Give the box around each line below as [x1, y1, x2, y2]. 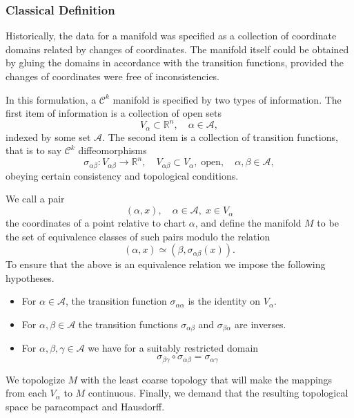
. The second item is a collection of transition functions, [102, 129, 338, 144]
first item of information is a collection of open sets [6, 106, 222, 120]
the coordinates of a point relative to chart [6, 216, 186, 230]
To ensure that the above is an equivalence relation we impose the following [6, 257, 326, 272]
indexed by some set [6, 129, 91, 144]
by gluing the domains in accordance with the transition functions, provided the [6, 55, 344, 70]
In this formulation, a [6, 92, 97, 106]
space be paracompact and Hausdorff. [6, 399, 165, 413]
